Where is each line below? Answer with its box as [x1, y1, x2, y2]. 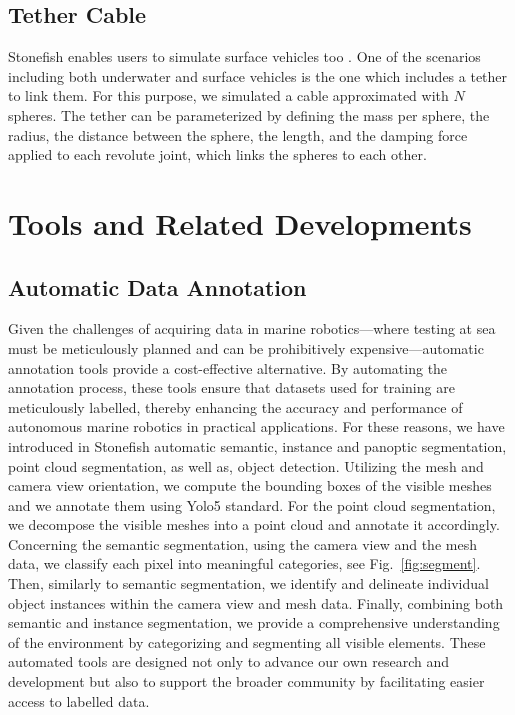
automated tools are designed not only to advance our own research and [8, 651, 449, 672]
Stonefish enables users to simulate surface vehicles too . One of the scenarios [8, 46, 481, 67]
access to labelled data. [8, 690, 150, 711]
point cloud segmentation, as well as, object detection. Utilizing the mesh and [8, 455, 484, 476]
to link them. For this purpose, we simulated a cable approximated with [8, 85, 449, 106]
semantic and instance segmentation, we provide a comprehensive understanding [8, 612, 500, 633]
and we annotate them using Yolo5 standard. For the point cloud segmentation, [8, 494, 496, 515]
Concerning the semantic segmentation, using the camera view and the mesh [8, 533, 477, 554]
